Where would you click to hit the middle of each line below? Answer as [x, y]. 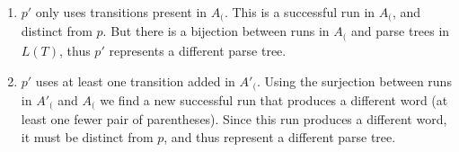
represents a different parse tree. [198, 50]
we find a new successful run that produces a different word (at [274, 99]
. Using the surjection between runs [354, 80]
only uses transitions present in [121, 12]
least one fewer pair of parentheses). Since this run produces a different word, [234, 119]
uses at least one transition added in [135, 80]
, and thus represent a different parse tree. [280, 137]
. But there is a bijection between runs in [216, 31]
